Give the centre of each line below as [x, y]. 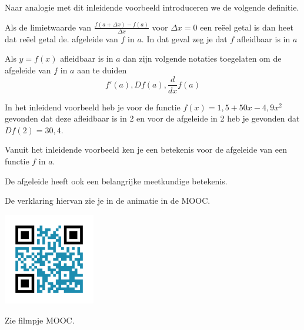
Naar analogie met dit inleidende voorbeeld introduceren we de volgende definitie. [152, 7]
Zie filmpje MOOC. [40, 320]
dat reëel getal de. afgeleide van [61, 38]
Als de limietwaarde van [48, 27]
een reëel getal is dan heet [247, 27]
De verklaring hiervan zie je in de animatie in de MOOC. [108, 201]
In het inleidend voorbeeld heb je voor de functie [93, 107]
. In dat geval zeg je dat [184, 38]
